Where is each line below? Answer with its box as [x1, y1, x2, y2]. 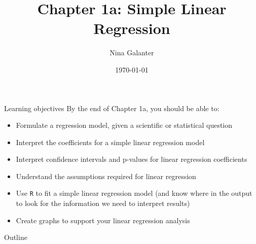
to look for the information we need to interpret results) [16, 198, 190, 208]
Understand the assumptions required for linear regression [16, 170, 196, 181]
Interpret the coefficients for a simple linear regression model [16, 136, 205, 147]
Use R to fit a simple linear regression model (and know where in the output [16, 188, 252, 198]
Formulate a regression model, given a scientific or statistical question [16, 120, 233, 130]
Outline [4, 232, 27, 242]
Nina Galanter [109, 47, 154, 58]
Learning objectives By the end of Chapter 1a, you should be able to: [4, 102, 220, 113]
